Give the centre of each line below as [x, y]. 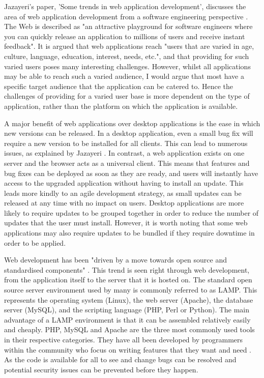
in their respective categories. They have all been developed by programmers [124, 339]
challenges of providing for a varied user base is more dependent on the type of [127, 96]
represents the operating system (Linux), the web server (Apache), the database [129, 299]
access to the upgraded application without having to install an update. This [124, 183]
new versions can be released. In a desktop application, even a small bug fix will [129, 133]
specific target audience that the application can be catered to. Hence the [119, 86]
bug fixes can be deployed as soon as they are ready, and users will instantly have [131, 173]
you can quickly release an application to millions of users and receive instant [125, 36]
